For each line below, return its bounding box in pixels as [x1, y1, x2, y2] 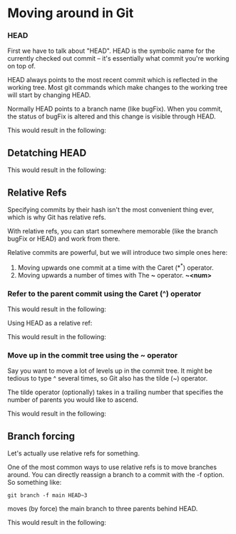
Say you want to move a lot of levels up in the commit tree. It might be [7, 366, 212, 376]
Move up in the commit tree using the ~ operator [7, 350, 178, 360]
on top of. [7, 62, 36, 71]
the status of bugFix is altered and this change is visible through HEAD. [7, 112, 216, 121]
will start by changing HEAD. [7, 91, 91, 99]
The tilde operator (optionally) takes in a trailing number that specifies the [7, 388, 223, 397]
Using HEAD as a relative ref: [7, 319, 93, 328]
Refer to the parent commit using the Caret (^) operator [7, 288, 202, 298]
